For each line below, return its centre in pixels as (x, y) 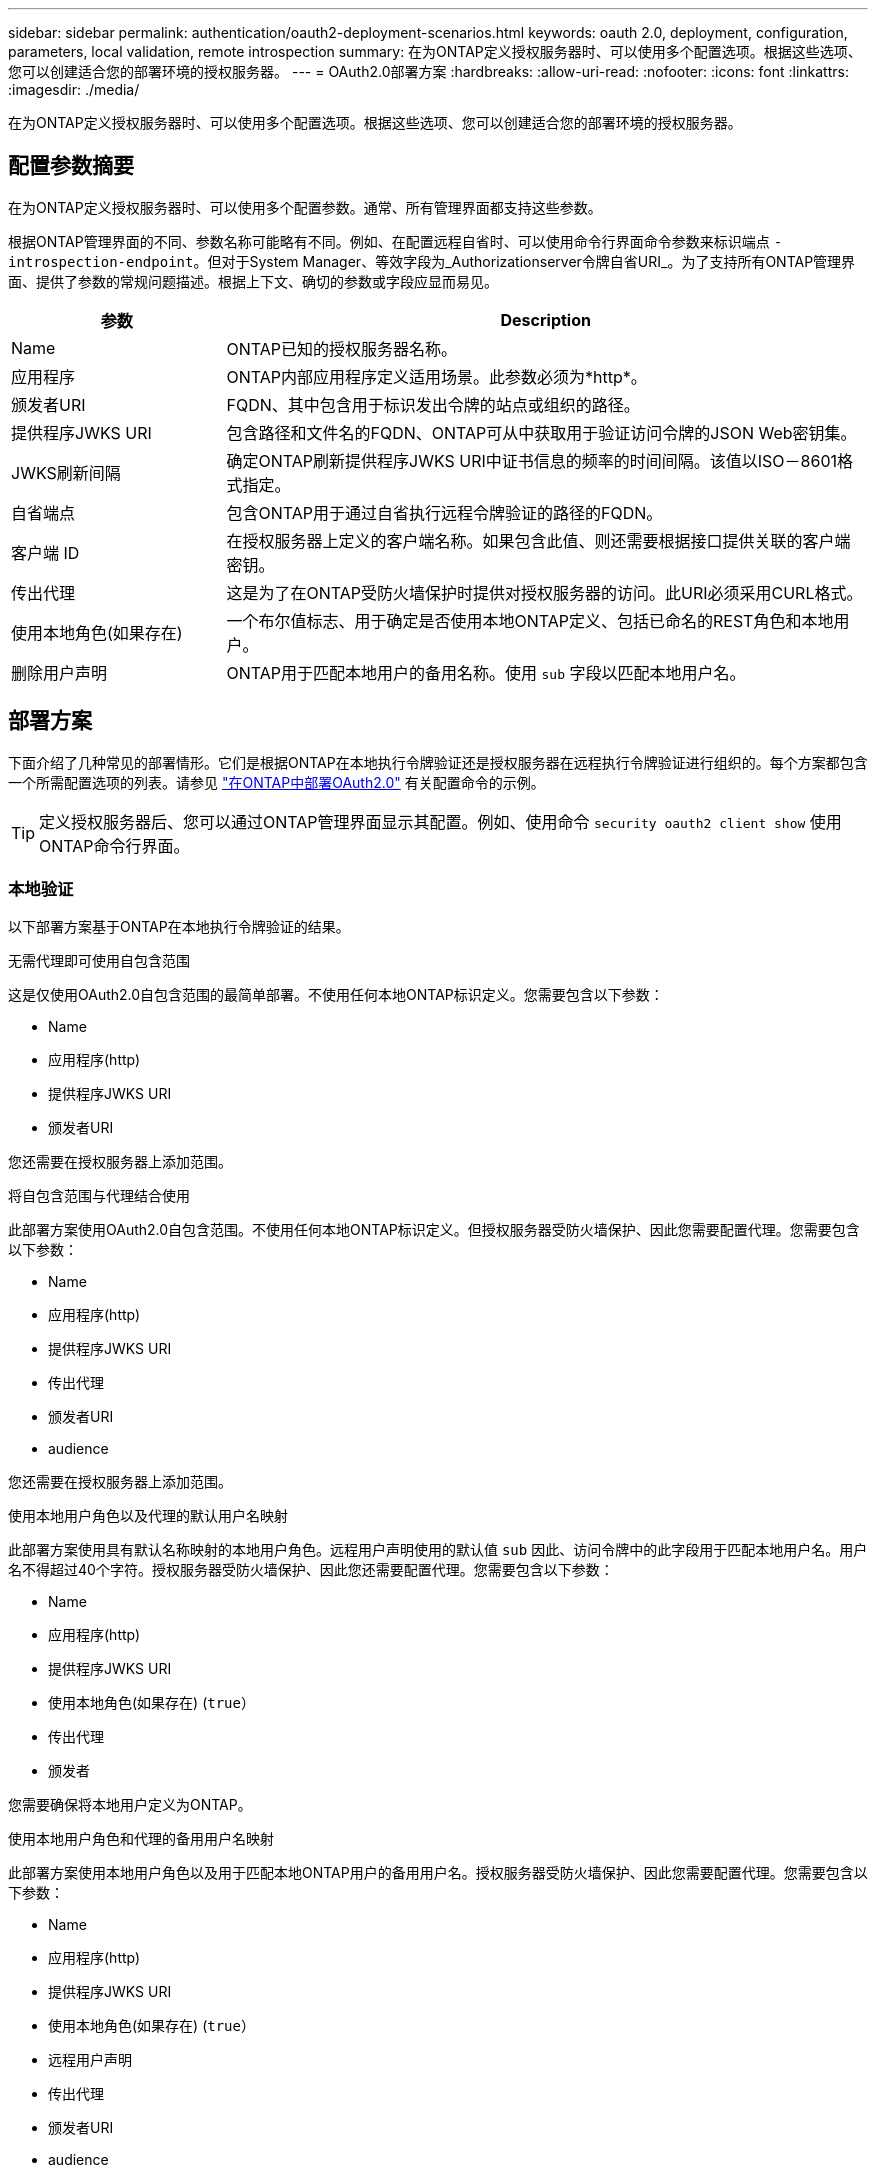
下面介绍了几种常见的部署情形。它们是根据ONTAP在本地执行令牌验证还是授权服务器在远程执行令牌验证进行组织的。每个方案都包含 (438, 762)
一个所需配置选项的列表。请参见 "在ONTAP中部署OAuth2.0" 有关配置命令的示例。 (276, 782)
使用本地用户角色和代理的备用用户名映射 (141, 1839)
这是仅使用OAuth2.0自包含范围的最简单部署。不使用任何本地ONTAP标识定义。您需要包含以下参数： (336, 995)
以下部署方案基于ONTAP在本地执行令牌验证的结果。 (179, 927)
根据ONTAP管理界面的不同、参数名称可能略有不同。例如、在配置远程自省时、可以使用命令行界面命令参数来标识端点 (389, 241)
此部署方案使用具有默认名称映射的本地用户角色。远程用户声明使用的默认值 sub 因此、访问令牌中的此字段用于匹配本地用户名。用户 (438, 1550)
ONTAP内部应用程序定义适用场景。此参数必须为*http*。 (436, 376)
